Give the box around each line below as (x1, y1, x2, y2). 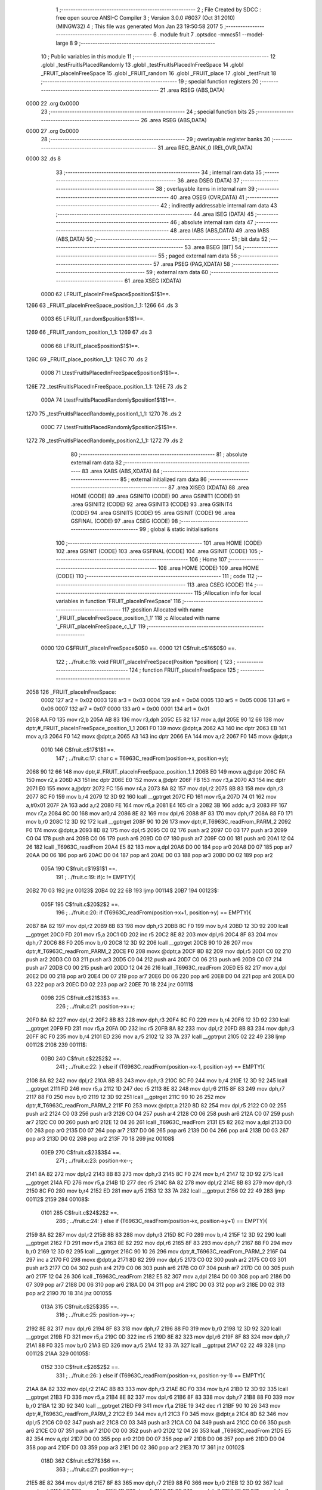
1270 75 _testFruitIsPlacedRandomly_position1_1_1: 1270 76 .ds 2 (26, 410, 182, 417)
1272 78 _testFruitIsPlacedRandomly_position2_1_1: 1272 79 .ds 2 (26, 437, 183, 444)
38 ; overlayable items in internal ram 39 (155, 185, 255, 193)
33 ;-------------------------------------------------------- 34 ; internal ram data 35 (55, 169, 262, 176)
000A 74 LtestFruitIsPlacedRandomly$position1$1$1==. (41, 396, 176, 403)
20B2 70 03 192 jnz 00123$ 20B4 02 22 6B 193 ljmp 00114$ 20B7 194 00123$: (26, 887, 219, 894)
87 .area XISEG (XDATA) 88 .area (168, 484, 249, 491)
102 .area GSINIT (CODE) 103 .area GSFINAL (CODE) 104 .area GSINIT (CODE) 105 (55, 548, 258, 555)
